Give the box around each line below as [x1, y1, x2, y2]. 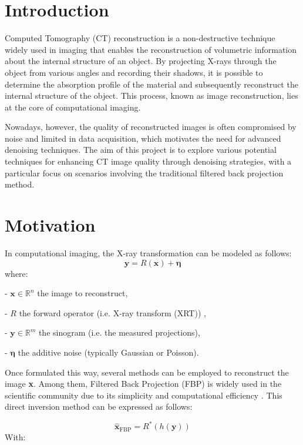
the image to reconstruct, [37, 287, 128, 299]
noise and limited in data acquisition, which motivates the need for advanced [5, 132, 281, 144]
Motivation [5, 213, 96, 237]
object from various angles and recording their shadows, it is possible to [5, 66, 263, 78]
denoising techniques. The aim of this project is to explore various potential [5, 143, 277, 156]
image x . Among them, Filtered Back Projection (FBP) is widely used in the [5, 377, 282, 390]
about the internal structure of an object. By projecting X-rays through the [5, 55, 277, 67]
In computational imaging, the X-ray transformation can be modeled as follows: [5, 246, 292, 259]
